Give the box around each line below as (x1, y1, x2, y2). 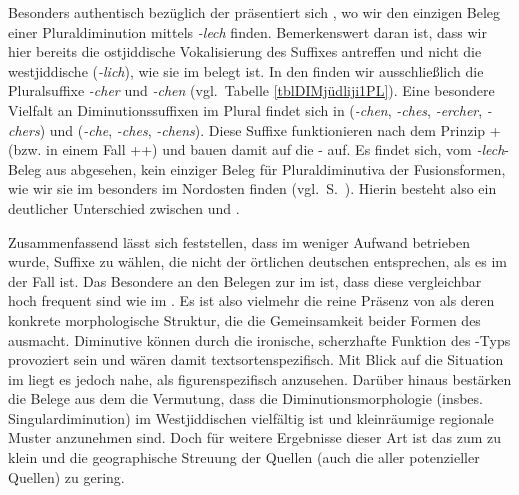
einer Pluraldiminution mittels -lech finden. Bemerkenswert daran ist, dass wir (8, 21, 487, 42)
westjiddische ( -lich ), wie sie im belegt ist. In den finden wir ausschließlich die (8, 60, 484, 81)
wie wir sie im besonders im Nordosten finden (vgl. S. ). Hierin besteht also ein (8, 178, 497, 199)
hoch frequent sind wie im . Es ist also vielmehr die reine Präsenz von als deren (8, 290, 495, 311)
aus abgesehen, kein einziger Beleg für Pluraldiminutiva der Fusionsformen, (45, 158, 506, 179)
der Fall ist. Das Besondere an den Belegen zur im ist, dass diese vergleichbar (8, 270, 482, 291)
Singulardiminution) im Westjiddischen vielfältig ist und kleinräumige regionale (8, 407, 494, 428)
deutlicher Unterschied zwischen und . (8, 197, 240, 218)
